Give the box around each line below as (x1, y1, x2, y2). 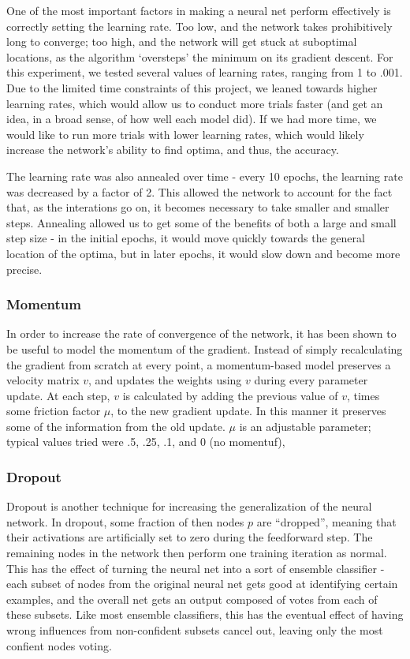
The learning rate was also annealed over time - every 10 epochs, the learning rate (6, 167, 403, 184)
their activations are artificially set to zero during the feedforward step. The (6, 529, 373, 545)
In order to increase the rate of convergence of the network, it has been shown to (6, 325, 397, 342)
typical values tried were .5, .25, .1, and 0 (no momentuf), (6, 433, 285, 450)
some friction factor (6, 403, 101, 419)
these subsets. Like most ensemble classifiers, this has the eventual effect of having (6, 606, 404, 623)
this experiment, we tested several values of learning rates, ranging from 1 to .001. (6, 64, 403, 81)
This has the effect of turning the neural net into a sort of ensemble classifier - (6, 560, 385, 576)
